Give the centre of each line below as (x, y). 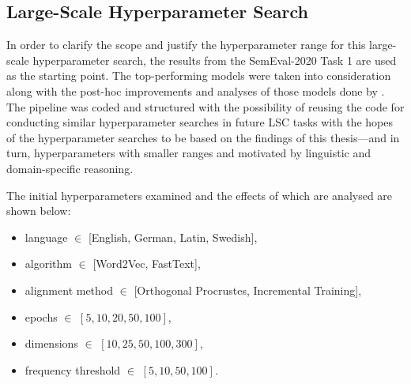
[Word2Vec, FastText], (147, 264)
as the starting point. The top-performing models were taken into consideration (199, 75)
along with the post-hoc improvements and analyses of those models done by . (196, 90)
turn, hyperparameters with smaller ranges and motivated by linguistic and (189, 153)
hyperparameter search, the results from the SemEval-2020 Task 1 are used (215, 60)
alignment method (69, 290)
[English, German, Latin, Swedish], (173, 237)
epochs (41, 316)
